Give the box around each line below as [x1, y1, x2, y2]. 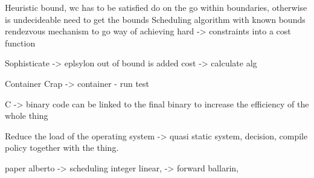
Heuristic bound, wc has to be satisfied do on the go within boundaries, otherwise [5, 1, 307, 13]
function [5, 36, 36, 49]
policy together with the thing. [5, 141, 119, 154]
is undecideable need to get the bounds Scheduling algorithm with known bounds [5, 13, 306, 25]
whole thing [5, 109, 48, 122]
